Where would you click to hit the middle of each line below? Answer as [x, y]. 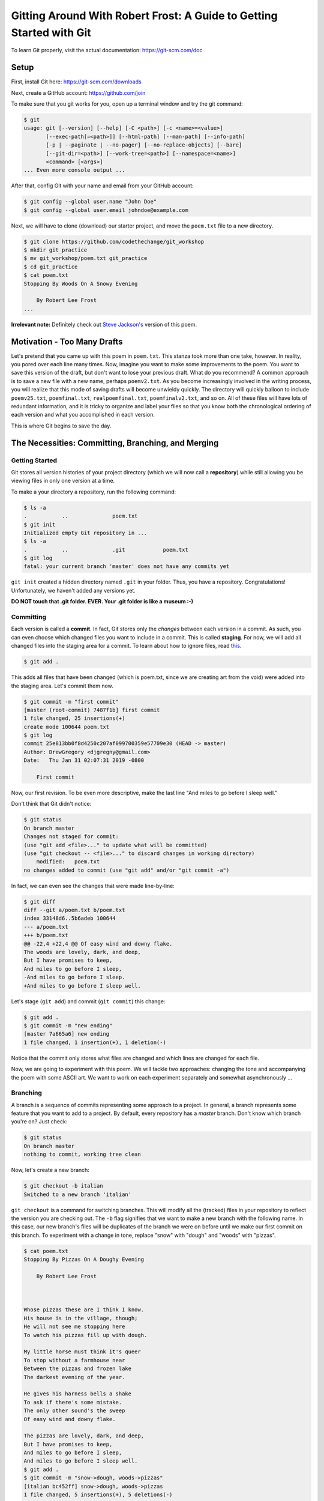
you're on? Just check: [39, 1122]
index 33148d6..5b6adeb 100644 [70, 918]
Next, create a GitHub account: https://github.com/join [78, 92]
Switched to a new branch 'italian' [78, 1194]
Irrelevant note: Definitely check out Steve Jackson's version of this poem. [104, 324]
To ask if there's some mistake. [73, 1402]
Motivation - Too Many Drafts [67, 341]
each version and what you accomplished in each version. [83, 415]
